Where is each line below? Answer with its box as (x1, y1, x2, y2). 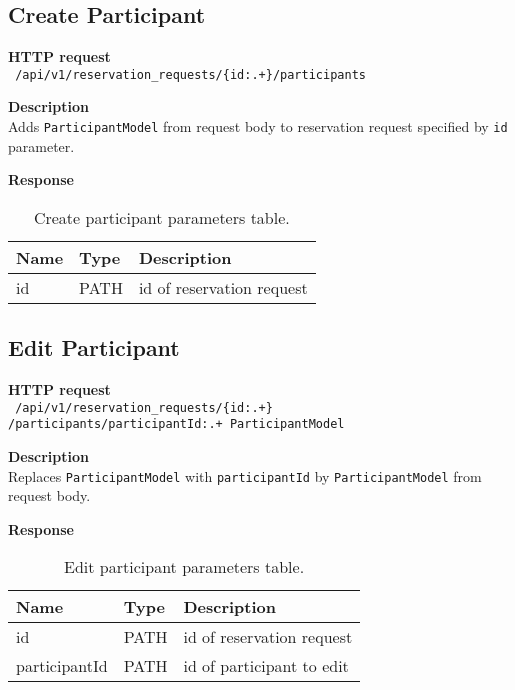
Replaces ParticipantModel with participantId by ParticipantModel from (8, 465, 482, 486)
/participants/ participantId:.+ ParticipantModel (8, 417, 345, 432)
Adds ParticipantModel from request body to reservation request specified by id (8, 116, 508, 137)
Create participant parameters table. (33, 205, 290, 229)
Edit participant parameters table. (64, 555, 305, 579)
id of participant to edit (183, 654, 349, 678)
